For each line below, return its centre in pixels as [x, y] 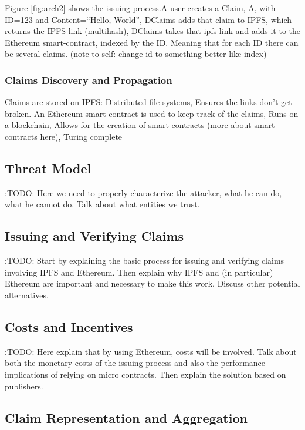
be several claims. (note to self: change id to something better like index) [136, 54]
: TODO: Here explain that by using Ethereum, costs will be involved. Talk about [151, 351]
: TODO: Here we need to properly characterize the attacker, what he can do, [143, 192]
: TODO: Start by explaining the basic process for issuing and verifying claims [145, 261]
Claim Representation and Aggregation [126, 417]
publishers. [24, 386]
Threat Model [48, 168]
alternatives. [27, 295]
